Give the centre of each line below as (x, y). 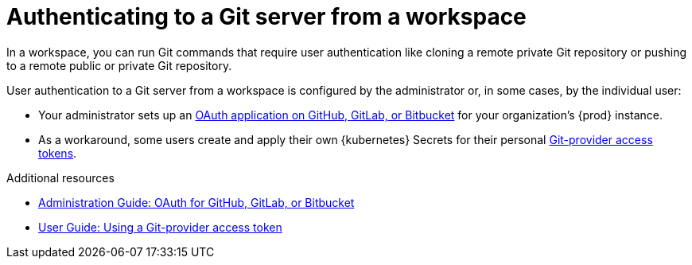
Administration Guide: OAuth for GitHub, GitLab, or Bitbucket (196, 202)
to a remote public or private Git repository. (119, 65)
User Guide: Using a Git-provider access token (160, 227)
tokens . (58, 153)
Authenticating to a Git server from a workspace (266, 17)
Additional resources (60, 177)
